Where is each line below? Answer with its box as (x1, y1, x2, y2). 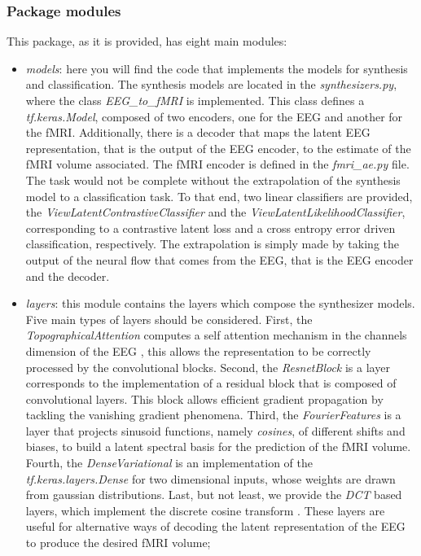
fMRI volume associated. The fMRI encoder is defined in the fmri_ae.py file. (25, 155, 410, 173)
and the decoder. (25, 267, 110, 284)
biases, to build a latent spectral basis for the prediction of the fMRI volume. (25, 438, 411, 455)
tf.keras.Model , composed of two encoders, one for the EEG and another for (25, 107, 403, 125)
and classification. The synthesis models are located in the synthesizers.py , (25, 76, 397, 93)
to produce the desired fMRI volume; (25, 534, 211, 551)
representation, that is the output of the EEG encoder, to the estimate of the (25, 139, 411, 156)
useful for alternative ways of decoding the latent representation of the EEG (25, 518, 406, 535)
